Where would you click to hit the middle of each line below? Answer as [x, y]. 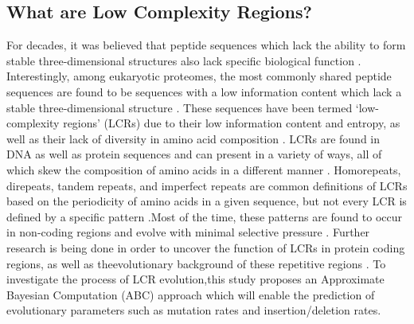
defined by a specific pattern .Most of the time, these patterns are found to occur [205, 216]
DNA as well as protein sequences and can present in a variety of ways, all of [194, 154]
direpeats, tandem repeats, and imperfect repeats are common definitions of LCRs [207, 185]
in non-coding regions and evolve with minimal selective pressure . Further [188, 232]
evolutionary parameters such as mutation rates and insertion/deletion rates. [194, 310]
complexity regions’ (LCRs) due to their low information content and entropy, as [203, 123]
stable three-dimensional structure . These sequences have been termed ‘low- [193, 107]
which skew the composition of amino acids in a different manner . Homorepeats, [204, 169]
